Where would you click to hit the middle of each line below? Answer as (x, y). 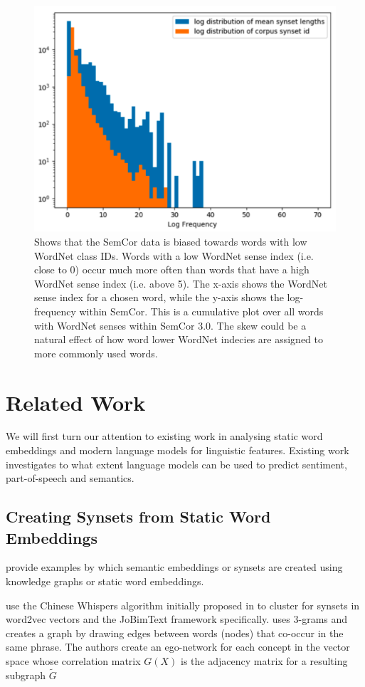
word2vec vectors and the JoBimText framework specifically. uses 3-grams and (177, 619)
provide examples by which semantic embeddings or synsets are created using (174, 567)
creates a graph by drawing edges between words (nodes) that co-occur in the (175, 633)
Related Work (76, 402)
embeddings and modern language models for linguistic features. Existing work (178, 450)
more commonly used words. (96, 353)
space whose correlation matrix (73, 661)
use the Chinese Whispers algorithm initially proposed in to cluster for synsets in (183, 605)
